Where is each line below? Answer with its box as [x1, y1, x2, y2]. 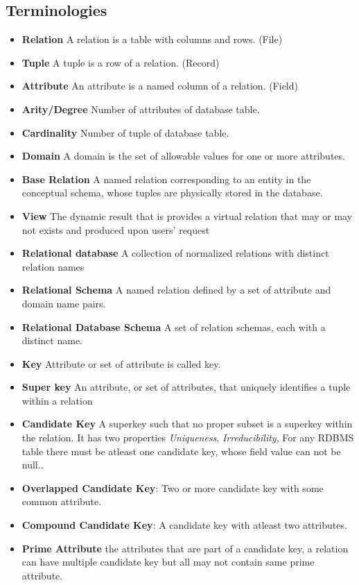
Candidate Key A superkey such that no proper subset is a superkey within [21, 416, 353, 431]
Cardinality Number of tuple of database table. [21, 125, 229, 139]
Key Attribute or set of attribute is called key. [21, 356, 221, 371]
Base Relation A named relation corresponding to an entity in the [21, 171, 311, 186]
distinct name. [21, 333, 82, 348]
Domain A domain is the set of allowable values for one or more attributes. [21, 149, 345, 163]
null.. [21, 457, 44, 472]
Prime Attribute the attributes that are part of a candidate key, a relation [21, 541, 349, 555]
